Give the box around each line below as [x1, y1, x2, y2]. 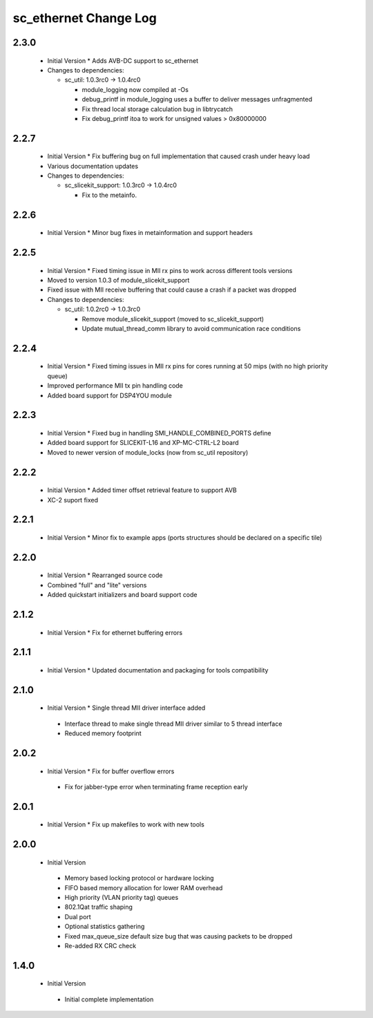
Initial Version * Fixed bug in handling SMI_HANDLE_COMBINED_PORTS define [47, 429, 271, 437]
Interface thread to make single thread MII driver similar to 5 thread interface [64, 719, 283, 728]
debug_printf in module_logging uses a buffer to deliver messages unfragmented [82, 95, 312, 104]
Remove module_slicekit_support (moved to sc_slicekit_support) [82, 314, 265, 323]
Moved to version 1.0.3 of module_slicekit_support [47, 276, 190, 285]
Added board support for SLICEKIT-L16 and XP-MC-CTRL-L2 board [47, 439, 239, 447]
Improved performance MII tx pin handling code [47, 381, 183, 390]
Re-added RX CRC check [64, 941, 137, 950]
